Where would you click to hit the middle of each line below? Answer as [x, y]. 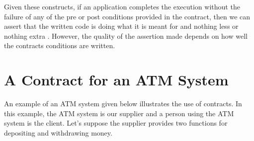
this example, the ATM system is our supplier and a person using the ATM [119, 113]
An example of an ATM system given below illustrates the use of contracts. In [123, 104]
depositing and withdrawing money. [58, 132]
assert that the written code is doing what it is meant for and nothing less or [121, 26]
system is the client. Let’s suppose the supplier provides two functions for [116, 123]
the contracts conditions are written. [60, 45]
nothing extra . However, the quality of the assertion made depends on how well [126, 35]
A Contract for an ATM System [116, 80]
